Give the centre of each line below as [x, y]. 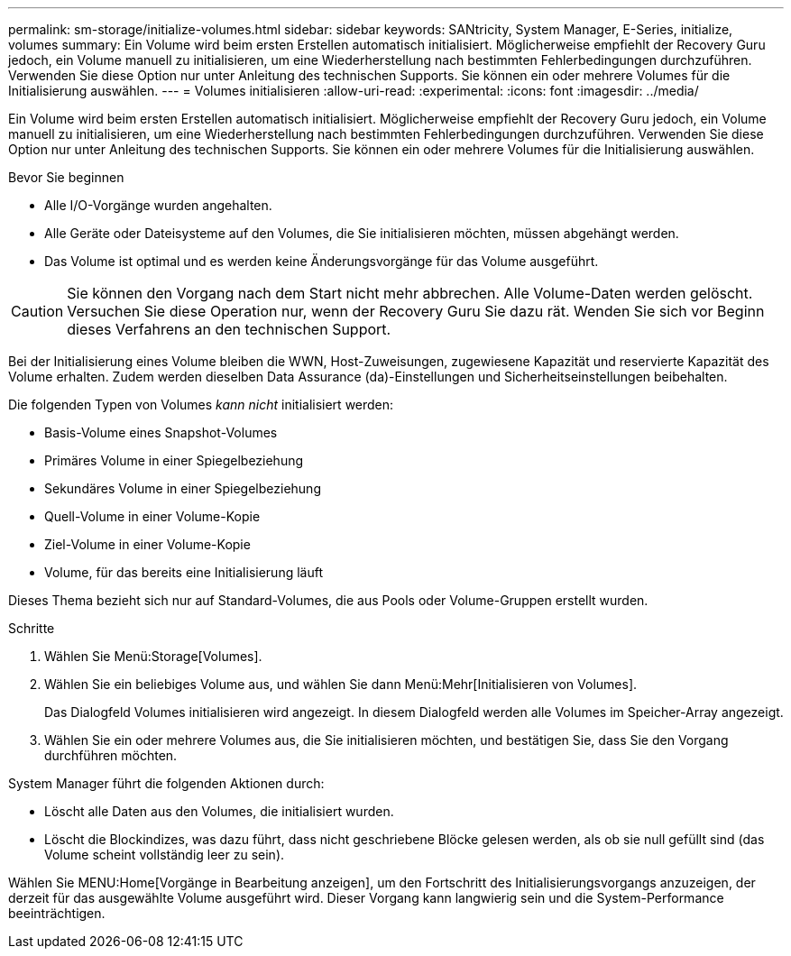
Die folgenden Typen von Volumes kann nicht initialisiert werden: [201, 404]
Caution [37, 311]
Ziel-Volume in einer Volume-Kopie [147, 544]
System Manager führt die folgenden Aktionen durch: [166, 783]
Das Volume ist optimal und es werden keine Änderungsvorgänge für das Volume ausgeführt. [322, 261]
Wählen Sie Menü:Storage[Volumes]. [153, 656]
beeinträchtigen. [57, 913]
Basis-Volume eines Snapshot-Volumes [161, 432]
